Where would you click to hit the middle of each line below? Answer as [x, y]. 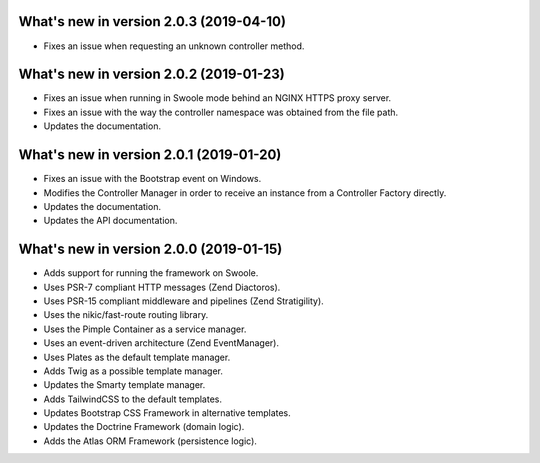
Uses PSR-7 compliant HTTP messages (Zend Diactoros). [162, 287]
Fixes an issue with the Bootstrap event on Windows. [152, 179]
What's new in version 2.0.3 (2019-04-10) [152, 21]
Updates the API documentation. [110, 221]
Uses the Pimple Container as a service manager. [145, 329]
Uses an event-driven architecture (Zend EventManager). [161, 343]
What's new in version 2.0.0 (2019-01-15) [150, 249]
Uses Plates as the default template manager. [137, 357]
